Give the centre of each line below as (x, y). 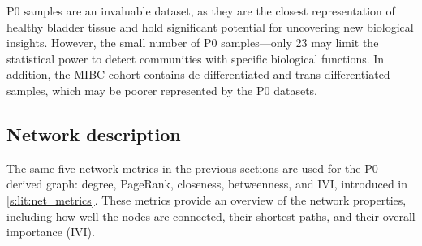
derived (25, 184)
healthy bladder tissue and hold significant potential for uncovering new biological (210, 26)
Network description (94, 134)
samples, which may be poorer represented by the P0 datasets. (162, 90)
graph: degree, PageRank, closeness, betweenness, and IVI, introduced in (227, 184)
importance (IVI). (51, 232)
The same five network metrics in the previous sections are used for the (184, 168)
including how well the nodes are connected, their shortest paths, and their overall (211, 216)
